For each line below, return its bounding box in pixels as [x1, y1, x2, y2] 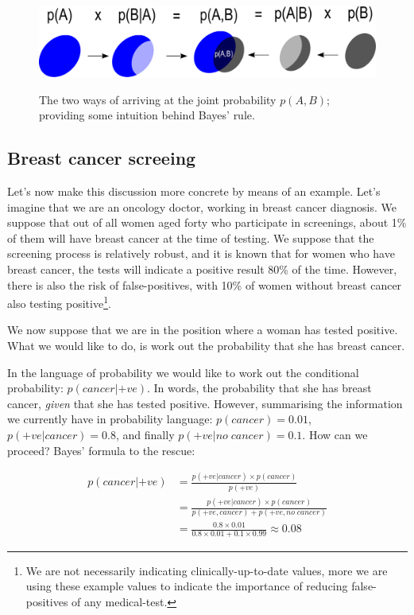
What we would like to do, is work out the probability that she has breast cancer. [7, 337, 405, 353]
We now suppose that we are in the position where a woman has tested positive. [7, 321, 398, 338]
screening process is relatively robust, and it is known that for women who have [7, 245, 395, 262]
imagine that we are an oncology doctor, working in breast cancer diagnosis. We [7, 198, 397, 215]
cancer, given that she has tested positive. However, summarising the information [7, 395, 403, 411]
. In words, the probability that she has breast [146, 380, 372, 396]
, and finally [116, 426, 175, 442]
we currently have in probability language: [7, 411, 213, 427]
